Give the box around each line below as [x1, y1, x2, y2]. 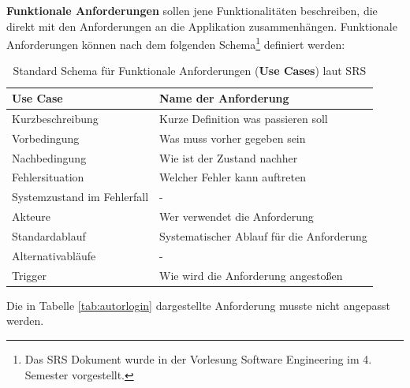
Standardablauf [12, 227, 86, 244]
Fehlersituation [12, 169, 84, 185]
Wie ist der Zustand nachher [159, 149, 298, 166]
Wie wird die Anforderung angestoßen [159, 267, 343, 283]
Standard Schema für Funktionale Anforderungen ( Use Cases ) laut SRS [13, 62, 367, 79]
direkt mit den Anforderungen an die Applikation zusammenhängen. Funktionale [6, 17, 397, 34]
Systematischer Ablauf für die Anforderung [159, 227, 367, 244]
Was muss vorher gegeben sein [159, 129, 306, 146]
